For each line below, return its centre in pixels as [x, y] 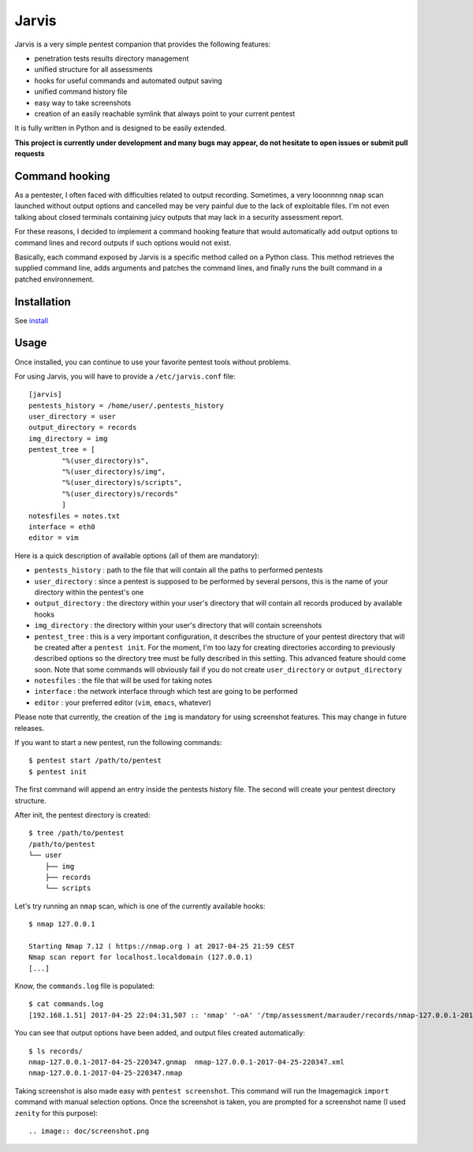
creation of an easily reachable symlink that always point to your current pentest [165, 114]
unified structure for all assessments [93, 69]
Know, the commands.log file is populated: [85, 986]
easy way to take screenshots [83, 103]
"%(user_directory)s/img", [114, 472]
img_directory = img [68, 438]
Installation [43, 302]
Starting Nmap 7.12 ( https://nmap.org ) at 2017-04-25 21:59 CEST [162, 946]
